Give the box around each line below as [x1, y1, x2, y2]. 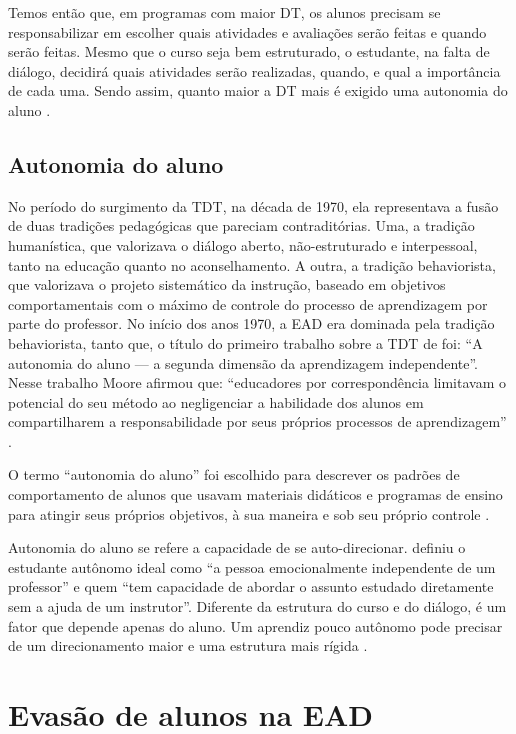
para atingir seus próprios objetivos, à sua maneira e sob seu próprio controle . [8, 503, 490, 524]
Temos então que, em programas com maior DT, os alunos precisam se [8, 2, 441, 22]
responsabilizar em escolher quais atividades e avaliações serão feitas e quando [8, 21, 487, 42]
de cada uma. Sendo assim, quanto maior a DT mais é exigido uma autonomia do [8, 80, 508, 101]
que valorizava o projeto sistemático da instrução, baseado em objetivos [8, 274, 446, 295]
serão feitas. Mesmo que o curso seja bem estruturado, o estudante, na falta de [8, 41, 490, 62]
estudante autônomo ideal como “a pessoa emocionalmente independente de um [8, 556, 496, 577]
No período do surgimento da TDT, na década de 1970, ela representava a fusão [8, 195, 499, 216]
